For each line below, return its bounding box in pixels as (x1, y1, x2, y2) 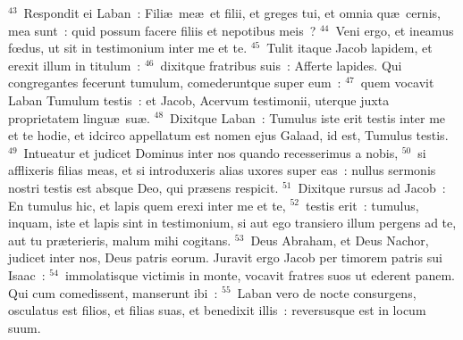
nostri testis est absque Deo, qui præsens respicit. (8, 178, 279, 196)
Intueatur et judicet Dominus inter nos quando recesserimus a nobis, (23, 143, 399, 162)
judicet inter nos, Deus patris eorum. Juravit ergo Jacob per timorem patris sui (8, 248, 442, 267)
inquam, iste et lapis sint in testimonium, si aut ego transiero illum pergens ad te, (8, 213, 457, 232)
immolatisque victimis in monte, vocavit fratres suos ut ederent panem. (64, 265, 455, 284)
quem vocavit (360, 73, 434, 92)
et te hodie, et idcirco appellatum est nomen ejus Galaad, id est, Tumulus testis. (8, 126, 449, 145)
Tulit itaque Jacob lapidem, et (266, 38, 433, 57)
